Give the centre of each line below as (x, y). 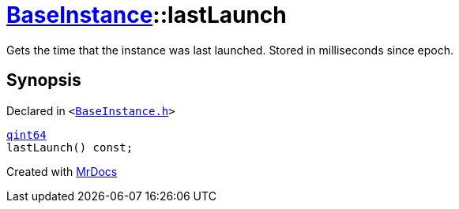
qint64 (26, 134)
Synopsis (44, 80)
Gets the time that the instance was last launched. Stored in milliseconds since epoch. (230, 50)
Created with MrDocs (62, 171)
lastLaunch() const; (70, 147)
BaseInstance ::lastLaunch (147, 15)
